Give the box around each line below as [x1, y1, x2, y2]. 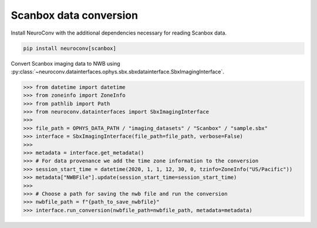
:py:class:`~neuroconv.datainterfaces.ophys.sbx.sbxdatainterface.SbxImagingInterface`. [11, 68, 224, 75]
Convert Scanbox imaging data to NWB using [11, 60, 120, 67]
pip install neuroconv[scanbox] [23, 45, 117, 52]
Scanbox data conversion [11, 9, 138, 22]
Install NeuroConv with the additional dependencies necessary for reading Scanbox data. [11, 29, 227, 36]
